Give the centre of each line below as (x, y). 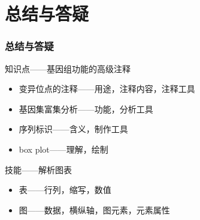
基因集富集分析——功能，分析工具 (86, 108)
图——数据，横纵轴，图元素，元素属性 (94, 209)
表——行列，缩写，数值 (65, 190)
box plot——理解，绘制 (63, 149)
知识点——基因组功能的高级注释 (68, 68)
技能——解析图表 (38, 169)
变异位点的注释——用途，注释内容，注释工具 (107, 89)
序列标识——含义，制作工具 (73, 129)
